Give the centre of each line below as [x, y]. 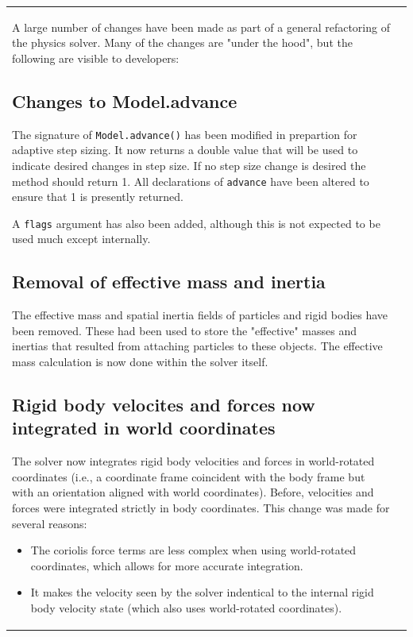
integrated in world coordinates [144, 428]
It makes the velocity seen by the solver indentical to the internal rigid [202, 592]
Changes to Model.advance [125, 100]
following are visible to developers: [96, 58]
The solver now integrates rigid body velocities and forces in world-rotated [193, 461]
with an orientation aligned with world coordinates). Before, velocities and [193, 492]
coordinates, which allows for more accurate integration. [167, 565]
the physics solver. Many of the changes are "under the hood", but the [182, 42]
